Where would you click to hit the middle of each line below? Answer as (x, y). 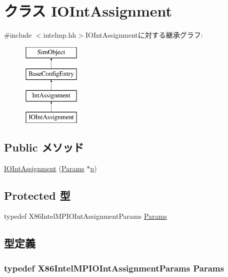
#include (18, 35)
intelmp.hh (60, 35)
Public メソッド (44, 147)
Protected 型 (37, 195)
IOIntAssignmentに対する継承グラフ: (144, 35)
